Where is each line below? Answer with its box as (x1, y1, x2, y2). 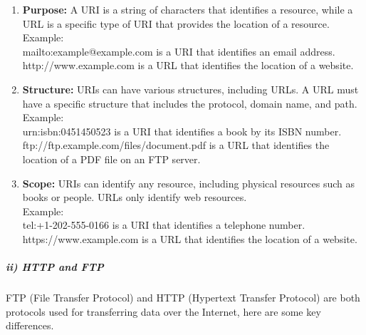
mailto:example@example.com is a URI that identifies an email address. (22, 43, 335, 58)
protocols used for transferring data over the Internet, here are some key (6, 304, 321, 319)
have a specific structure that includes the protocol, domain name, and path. (22, 96, 357, 110)
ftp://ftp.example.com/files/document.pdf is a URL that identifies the (22, 138, 330, 153)
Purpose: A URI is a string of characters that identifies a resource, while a (22, 2, 353, 16)
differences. (6, 318, 54, 333)
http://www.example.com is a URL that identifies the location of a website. (22, 58, 354, 73)
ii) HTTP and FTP (6, 259, 104, 274)
